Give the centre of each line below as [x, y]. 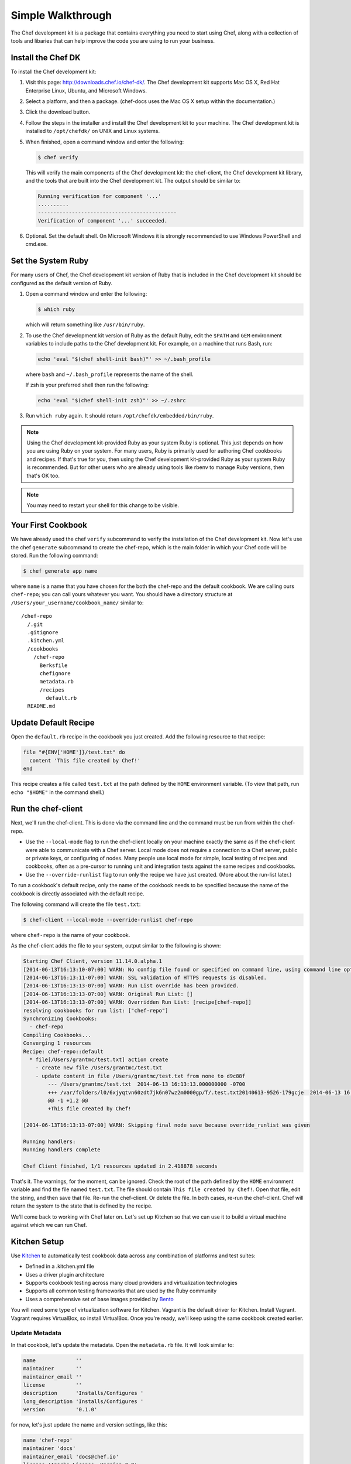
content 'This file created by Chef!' [85, 760]
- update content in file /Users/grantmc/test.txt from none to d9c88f [140, 1076]
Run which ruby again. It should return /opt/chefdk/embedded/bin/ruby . [120, 416]
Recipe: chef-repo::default [63, 1051]
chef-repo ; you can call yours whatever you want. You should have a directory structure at [122, 594]
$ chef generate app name [60, 571]
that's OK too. [43, 476]
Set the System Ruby [50, 261]
